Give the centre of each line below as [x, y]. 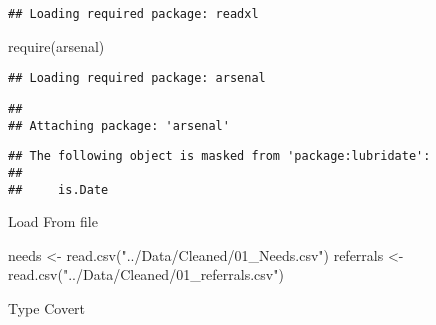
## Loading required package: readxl [133, 14]
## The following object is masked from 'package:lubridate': [219, 156]
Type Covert [47, 307]
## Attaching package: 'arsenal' [119, 125]
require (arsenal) [56, 45]
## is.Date [58, 189]
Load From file [53, 221]
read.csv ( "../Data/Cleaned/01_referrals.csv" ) [146, 274]
